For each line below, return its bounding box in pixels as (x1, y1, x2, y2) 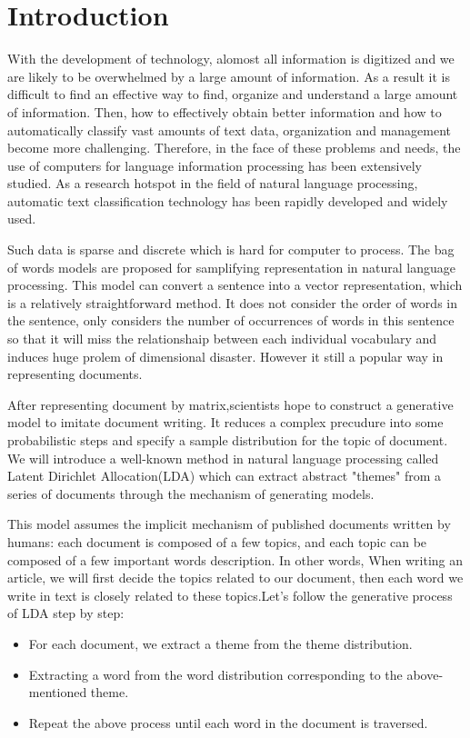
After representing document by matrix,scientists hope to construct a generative (7, 394, 454, 414)
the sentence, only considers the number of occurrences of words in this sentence (7, 311, 455, 330)
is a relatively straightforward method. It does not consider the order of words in (7, 293, 457, 312)
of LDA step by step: (7, 603, 125, 623)
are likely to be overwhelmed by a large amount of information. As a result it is (7, 66, 450, 85)
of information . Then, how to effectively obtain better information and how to (7, 102, 442, 121)
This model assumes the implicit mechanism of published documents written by (7, 514, 451, 534)
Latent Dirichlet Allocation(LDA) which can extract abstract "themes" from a (7, 466, 442, 485)
